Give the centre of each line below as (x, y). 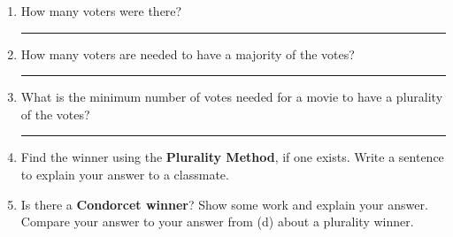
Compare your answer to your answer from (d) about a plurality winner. (217, 222)
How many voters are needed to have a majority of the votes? (188, 54)
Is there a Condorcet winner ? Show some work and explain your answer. (224, 204)
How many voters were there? (101, 11)
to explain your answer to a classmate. (125, 174)
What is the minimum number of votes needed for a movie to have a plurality (232, 97)
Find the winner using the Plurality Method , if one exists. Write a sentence (232, 157)
